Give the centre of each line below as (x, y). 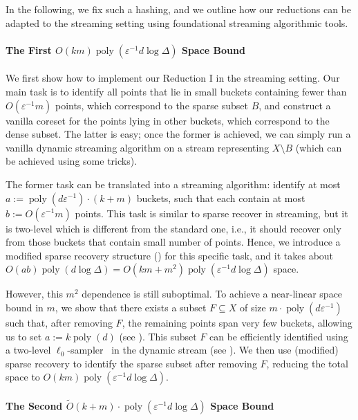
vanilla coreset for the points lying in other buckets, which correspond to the (168, 120)
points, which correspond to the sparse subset (151, 105)
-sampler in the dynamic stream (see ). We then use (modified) (203, 350)
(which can (319, 147)
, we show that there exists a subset (131, 307)
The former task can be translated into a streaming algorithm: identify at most (173, 184)
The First (29, 49)
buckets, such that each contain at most (221, 198)
